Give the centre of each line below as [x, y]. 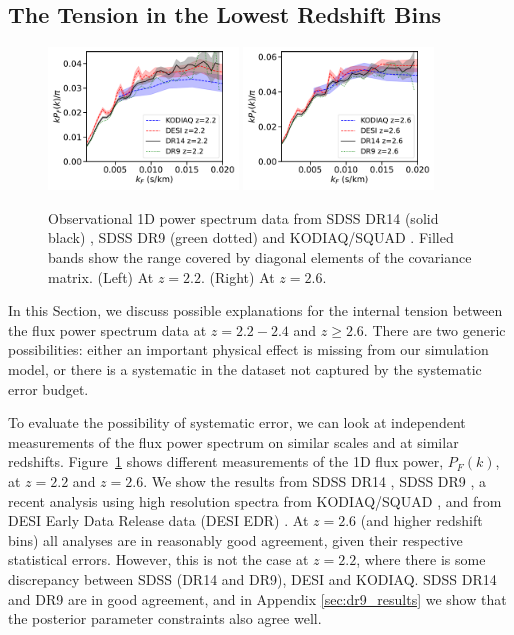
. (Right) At [237, 276]
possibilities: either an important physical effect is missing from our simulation [248, 349]
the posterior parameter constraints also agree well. [165, 618]
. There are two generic [434, 329]
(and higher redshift [421, 520]
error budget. [48, 388]
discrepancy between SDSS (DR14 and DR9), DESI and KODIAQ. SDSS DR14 [252, 578]
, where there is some [421, 559]
